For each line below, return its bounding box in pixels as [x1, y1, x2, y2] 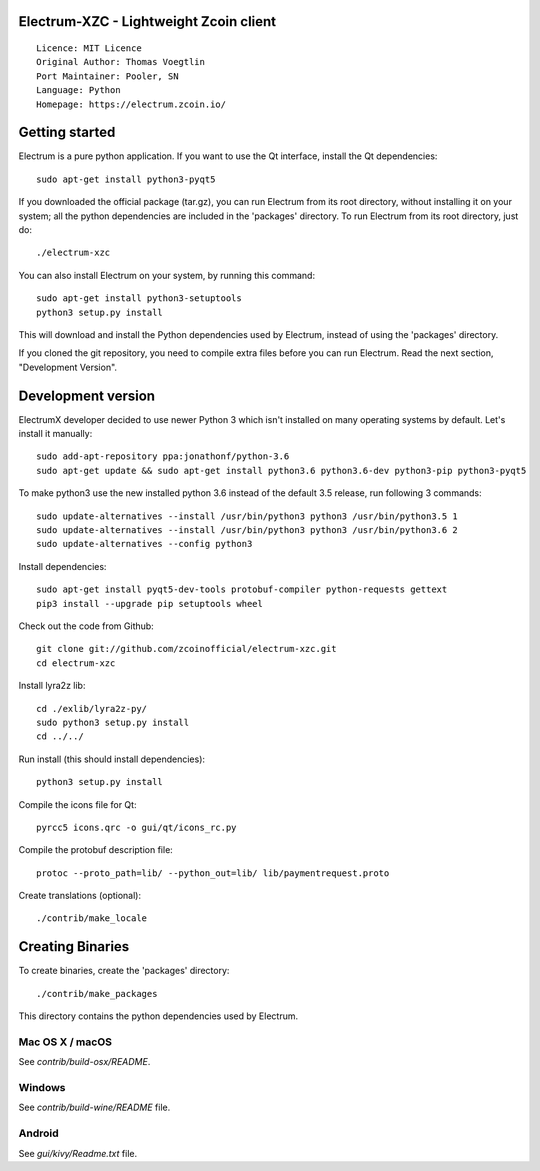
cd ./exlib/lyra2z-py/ [36, 703, 148, 714]
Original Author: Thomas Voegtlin [36, 56, 205, 68]
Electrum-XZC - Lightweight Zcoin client [18, 13, 277, 30]
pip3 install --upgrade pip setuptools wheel [36, 598, 264, 609]
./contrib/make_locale [36, 913, 148, 924]
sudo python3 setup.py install [36, 716, 190, 728]
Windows [18, 1081, 66, 1095]
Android [18, 1126, 59, 1140]
